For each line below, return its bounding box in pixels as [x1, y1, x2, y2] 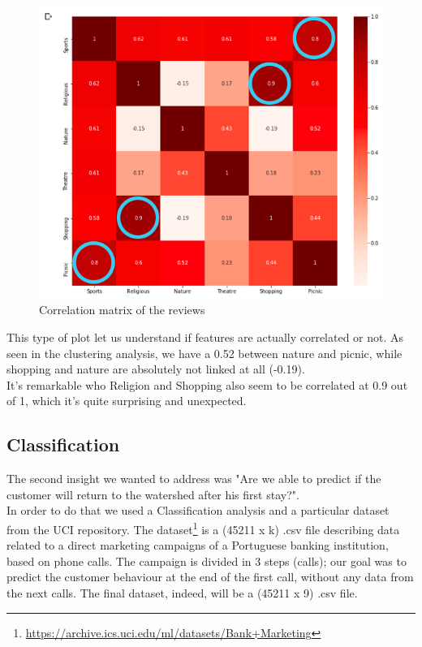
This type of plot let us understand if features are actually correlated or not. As [6, 329, 404, 346]
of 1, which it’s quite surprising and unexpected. [6, 392, 247, 409]
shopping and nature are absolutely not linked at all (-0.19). [6, 360, 305, 377]
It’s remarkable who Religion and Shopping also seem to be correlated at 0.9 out [6, 376, 408, 393]
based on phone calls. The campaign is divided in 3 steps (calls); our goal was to [6, 552, 407, 569]
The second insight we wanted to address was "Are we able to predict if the [6, 470, 381, 487]
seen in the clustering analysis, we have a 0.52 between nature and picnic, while [6, 344, 403, 361]
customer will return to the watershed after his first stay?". [6, 485, 299, 503]
